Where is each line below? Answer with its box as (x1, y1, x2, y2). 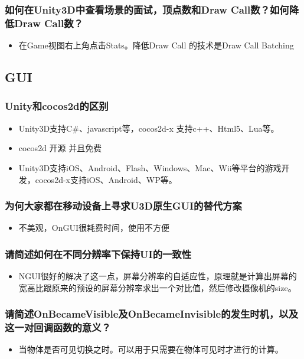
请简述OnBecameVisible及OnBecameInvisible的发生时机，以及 (5, 306, 299, 321)
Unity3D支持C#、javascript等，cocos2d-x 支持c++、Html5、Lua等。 (18, 122, 279, 134)
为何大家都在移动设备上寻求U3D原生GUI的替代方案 (5, 198, 242, 213)
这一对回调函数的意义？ (5, 320, 111, 335)
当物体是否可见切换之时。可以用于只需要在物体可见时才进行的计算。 (18, 343, 283, 355)
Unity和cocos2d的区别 (5, 99, 109, 113)
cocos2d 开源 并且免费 (18, 142, 102, 154)
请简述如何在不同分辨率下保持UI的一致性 (5, 246, 192, 261)
